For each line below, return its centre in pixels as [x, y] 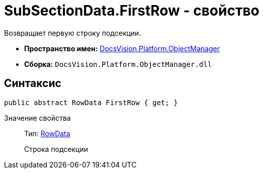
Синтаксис [33, 83]
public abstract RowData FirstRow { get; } [91, 102]
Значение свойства [37, 118]
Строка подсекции [56, 149]
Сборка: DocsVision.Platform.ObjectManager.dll [118, 64]
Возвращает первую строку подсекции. [73, 33]
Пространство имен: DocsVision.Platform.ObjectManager [122, 48]
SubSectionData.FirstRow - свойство [132, 11]
